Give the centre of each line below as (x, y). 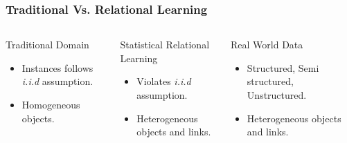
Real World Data (267, 45)
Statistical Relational (165, 45)
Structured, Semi (283, 67)
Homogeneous (51, 104)
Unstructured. (277, 95)
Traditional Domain (47, 45)
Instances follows (57, 67)
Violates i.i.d (164, 81)
